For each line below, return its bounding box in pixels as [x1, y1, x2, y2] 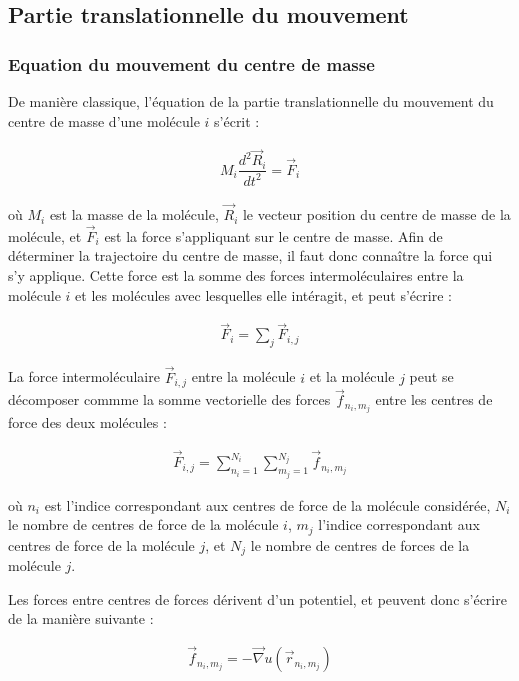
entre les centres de [375, 389, 493, 410]
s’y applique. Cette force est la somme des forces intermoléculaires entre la [8, 265, 464, 286]
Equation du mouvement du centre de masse [8, 51, 375, 76]
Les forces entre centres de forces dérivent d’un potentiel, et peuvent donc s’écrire [8, 588, 507, 609]
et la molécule [309, 366, 395, 387]
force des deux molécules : [8, 412, 167, 433]
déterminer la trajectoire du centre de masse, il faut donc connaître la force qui [8, 245, 493, 266]
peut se [409, 366, 454, 387]
